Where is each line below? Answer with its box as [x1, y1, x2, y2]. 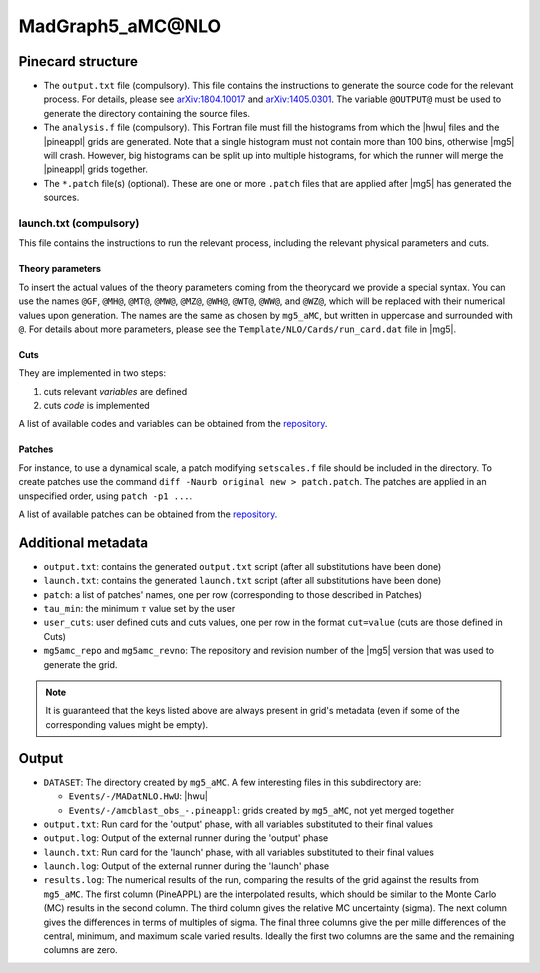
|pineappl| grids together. [43, 163, 149, 175]
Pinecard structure [18, 53, 139, 70]
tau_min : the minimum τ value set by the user [43, 603, 236, 615]
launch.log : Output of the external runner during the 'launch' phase [43, 860, 330, 872]
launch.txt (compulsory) [18, 216, 140, 230]
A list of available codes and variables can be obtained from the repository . [18, 418, 328, 430]
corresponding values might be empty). [45, 718, 209, 730]
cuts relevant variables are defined [43, 385, 188, 397]
